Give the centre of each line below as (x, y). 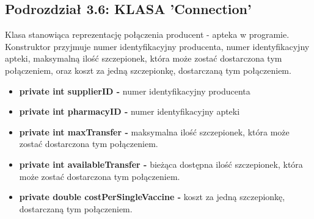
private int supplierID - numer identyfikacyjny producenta (135, 91)
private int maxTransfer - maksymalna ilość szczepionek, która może (154, 131)
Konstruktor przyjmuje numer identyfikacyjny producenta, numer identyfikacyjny (157, 46)
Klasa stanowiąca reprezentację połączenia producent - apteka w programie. (147, 34)
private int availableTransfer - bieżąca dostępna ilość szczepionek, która (161, 164)
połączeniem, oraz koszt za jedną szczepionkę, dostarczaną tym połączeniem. (148, 70)
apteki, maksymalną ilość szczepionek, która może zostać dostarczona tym (144, 58)
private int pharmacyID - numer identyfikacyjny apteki (130, 111)
